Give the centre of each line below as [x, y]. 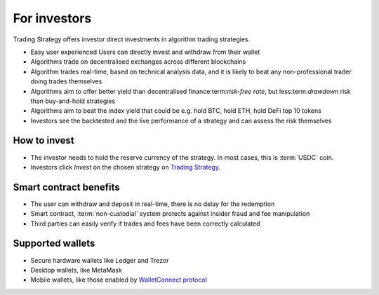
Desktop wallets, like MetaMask [76, 270]
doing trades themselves [66, 81]
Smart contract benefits [67, 187]
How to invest [44, 140]
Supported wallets [54, 243]
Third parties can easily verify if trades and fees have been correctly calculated [145, 224]
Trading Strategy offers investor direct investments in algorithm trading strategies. [132, 39]
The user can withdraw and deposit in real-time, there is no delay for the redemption [153, 204]
